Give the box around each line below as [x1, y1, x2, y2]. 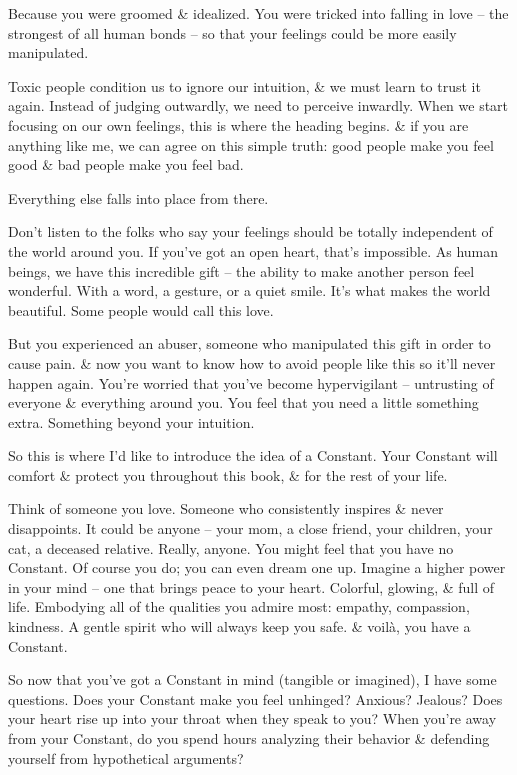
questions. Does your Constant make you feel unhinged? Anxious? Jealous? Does [8, 688, 503, 709]
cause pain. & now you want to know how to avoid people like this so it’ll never [8, 352, 496, 373]
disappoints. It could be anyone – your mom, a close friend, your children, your [8, 518, 493, 539]
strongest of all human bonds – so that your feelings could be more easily [8, 22, 457, 43]
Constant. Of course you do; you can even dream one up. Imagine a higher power [8, 557, 506, 578]
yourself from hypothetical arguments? [8, 747, 244, 768]
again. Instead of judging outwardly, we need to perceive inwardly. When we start [8, 95, 509, 116]
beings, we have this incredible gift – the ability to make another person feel [8, 260, 475, 281]
